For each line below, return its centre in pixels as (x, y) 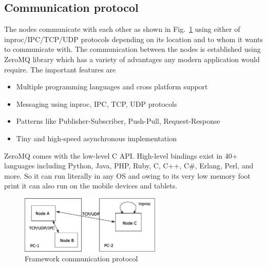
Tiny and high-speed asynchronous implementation (96, 138)
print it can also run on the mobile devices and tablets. (91, 186)
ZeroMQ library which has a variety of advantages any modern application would (132, 59)
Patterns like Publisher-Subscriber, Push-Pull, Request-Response (118, 121)
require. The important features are (60, 69)
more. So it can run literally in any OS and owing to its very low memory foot (127, 175)
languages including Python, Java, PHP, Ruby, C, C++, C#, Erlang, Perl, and (129, 166)
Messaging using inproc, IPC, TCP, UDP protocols (97, 103)
